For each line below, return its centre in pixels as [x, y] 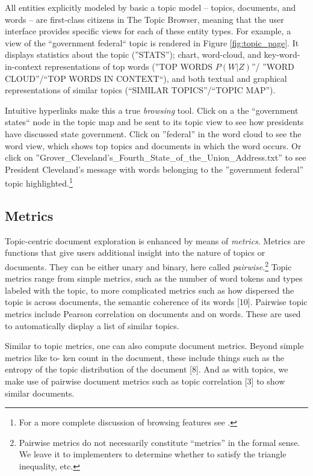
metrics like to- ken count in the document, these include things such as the [144, 357]
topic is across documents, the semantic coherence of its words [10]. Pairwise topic [156, 302]
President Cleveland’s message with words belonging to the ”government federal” [154, 169]
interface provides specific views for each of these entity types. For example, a [148, 31]
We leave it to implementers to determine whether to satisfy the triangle [153, 454]
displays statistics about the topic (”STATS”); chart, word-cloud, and [133, 54]
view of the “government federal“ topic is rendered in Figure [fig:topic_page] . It [152, 42]
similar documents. [40, 393]
